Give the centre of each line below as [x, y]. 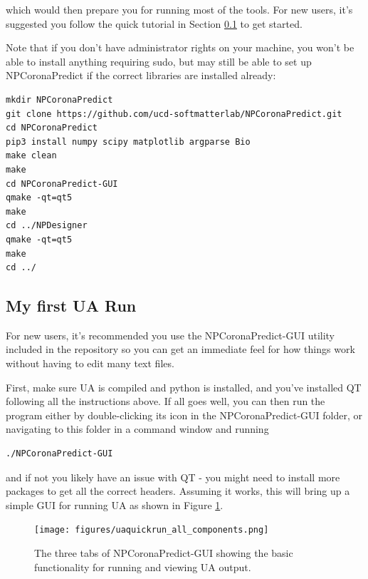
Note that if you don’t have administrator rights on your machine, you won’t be [180, 47]
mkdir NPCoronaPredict [59, 99]
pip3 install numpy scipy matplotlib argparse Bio [128, 142]
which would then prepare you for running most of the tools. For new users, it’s [179, 9]
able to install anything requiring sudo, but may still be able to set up [159, 61]
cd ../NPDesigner [47, 226]
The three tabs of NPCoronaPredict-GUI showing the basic [164, 553]
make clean [31, 156]
